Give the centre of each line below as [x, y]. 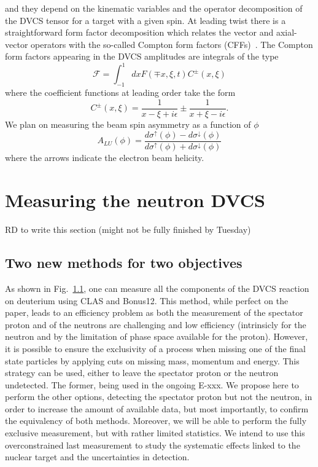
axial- [286, 32]
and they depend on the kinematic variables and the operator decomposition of [154, 8]
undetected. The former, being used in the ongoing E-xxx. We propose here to [152, 384]
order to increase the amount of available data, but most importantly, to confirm [157, 408]
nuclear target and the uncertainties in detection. [97, 457]
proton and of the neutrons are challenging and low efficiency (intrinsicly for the [156, 324]
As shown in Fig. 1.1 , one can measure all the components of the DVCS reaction [157, 288]
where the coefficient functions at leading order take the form [120, 92]
